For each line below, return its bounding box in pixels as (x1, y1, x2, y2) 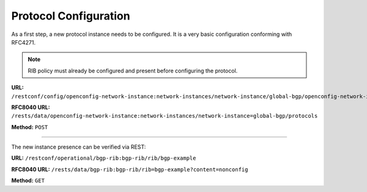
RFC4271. (11, 38, 36, 46)
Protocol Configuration (11, 9, 131, 23)
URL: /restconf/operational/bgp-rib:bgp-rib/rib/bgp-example (11, 154, 196, 162)
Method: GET (11, 177, 45, 184)
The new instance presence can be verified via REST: (11, 143, 146, 151)
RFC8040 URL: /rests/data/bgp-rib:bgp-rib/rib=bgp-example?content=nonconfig (11, 165, 248, 173)
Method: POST (11, 123, 48, 130)
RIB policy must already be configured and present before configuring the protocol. (28, 67, 238, 74)
